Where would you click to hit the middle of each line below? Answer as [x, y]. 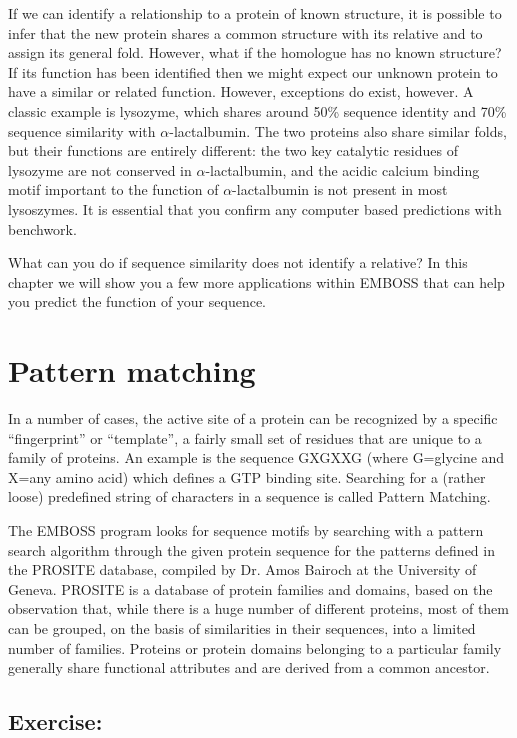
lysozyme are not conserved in [100, 169]
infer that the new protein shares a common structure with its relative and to [245, 32]
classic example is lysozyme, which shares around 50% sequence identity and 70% [257, 110]
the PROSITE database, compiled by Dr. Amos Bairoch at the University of [242, 569]
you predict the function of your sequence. [137, 301]
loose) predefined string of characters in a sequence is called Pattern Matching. [249, 496]
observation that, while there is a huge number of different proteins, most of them [258, 608]
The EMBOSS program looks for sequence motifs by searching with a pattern [246, 530]
